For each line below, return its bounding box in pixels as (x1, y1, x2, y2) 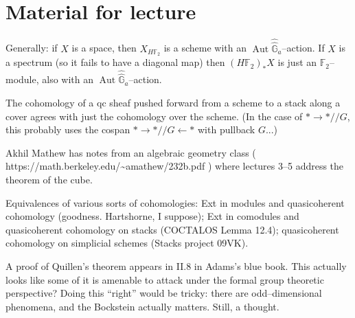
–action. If (282, 41, 325, 55)
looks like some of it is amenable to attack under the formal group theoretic (5, 272, 324, 286)
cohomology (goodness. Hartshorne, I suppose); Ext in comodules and (5, 209, 299, 223)
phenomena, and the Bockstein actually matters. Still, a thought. (5, 299, 279, 313)
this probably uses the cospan (5, 122, 130, 137)
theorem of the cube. (5, 172, 93, 187)
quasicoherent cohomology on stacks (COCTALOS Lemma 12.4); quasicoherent (5, 222, 339, 236)
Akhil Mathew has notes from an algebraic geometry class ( (5, 145, 256, 159)
